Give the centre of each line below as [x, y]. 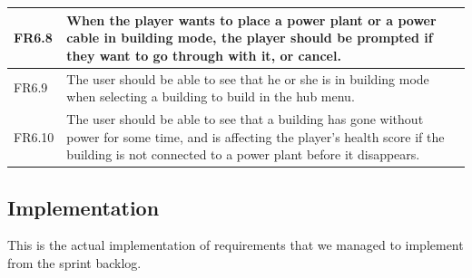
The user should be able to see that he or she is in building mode [248, 78]
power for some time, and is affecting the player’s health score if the [256, 136]
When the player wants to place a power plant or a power [251, 19]
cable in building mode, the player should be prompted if [250, 38]
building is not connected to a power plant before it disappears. [243, 154]
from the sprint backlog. [74, 263]
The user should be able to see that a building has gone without [245, 118]
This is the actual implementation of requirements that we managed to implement [236, 245]
